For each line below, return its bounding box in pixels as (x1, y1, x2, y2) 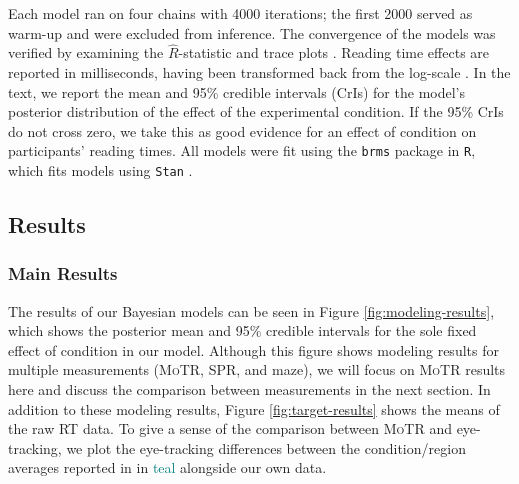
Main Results (8, 261, 118, 286)
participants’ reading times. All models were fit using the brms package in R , (8, 140, 476, 161)
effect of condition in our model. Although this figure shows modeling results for (8, 339, 499, 360)
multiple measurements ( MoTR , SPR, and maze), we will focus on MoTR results (8, 359, 506, 380)
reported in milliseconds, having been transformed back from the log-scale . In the (8, 62, 511, 82)
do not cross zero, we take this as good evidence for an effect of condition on (8, 120, 477, 141)
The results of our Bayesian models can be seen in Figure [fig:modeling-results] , (8, 300, 495, 321)
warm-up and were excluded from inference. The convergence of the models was (8, 22, 496, 43)
